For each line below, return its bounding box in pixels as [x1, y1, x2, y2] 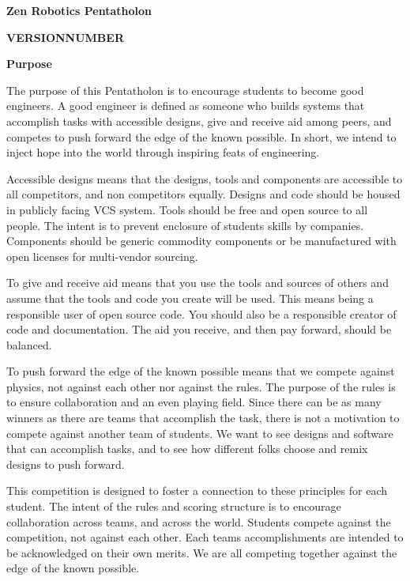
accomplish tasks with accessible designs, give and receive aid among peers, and [6, 112, 392, 129]
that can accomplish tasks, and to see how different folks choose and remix [6, 440, 368, 457]
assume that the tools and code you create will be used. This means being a [6, 289, 374, 306]
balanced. [6, 336, 52, 353]
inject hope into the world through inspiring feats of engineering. [6, 144, 320, 160]
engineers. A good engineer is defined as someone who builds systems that [6, 97, 365, 114]
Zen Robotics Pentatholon [6, 2, 152, 18]
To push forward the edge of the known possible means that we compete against [6, 363, 395, 379]
